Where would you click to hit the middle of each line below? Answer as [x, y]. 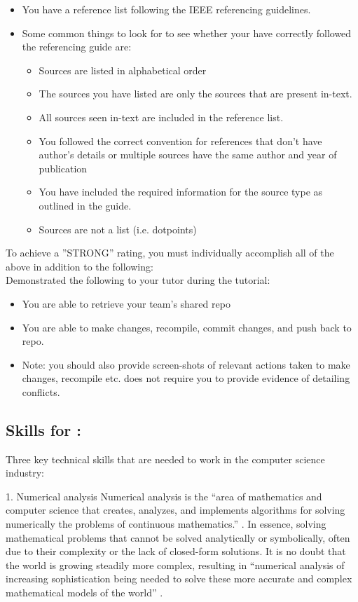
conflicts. [41, 391]
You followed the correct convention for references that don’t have [180, 141]
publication [63, 168]
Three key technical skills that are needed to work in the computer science [165, 459]
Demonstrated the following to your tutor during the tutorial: [138, 280]
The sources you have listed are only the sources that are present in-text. [195, 94]
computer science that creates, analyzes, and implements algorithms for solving [175, 510]
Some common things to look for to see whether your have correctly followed [187, 33]
